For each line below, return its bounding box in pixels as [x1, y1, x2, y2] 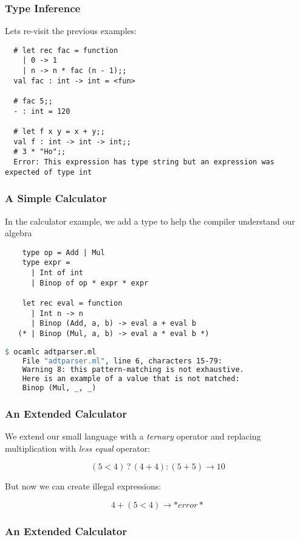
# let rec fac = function [13, 46, 118, 55]
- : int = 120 [13, 107, 70, 116]
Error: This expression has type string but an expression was [13, 158, 274, 167]
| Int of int [30, 268, 83, 278]
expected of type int [5, 167, 92, 177]
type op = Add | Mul [22, 248, 105, 257]
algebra [5, 226, 32, 239]
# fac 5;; [13, 97, 53, 106]
